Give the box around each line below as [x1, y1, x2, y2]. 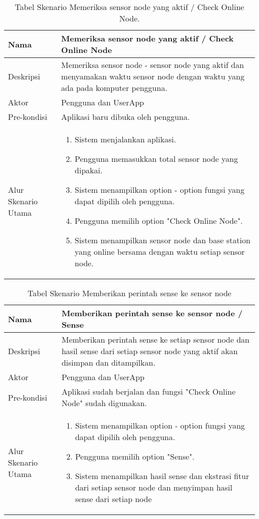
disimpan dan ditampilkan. [61, 357, 155, 368]
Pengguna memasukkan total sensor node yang [75, 153, 238, 164]
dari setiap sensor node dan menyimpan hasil [75, 482, 233, 493]
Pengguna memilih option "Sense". [75, 451, 195, 462]
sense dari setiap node [75, 493, 152, 505]
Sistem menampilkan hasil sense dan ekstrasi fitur [75, 470, 249, 482]
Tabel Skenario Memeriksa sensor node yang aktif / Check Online [14, 1, 245, 12]
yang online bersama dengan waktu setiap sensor [75, 246, 245, 257]
